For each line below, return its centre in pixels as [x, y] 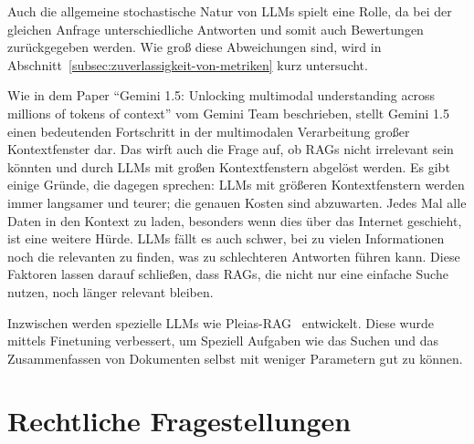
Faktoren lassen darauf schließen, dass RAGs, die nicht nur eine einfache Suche [228, 274]
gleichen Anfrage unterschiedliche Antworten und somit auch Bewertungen [216, 29]
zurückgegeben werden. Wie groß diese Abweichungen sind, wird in [195, 47]
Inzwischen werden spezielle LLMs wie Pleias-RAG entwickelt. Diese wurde [221, 322]
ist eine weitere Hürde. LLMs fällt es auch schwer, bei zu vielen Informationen [226, 238]
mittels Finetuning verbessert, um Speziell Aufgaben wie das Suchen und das [223, 341]
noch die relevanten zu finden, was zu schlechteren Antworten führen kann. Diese [234, 256]
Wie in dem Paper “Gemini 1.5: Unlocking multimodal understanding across [221, 95]
